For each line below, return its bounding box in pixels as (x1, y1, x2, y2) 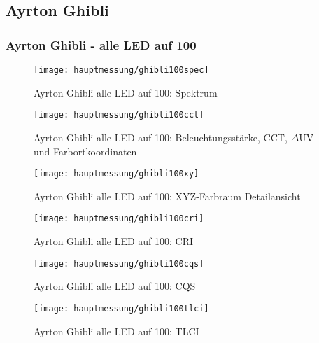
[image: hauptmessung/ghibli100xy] (34, 169, 199, 179)
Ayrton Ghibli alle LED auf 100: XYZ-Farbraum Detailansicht (34, 188, 301, 203)
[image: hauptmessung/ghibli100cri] (34, 213, 204, 224)
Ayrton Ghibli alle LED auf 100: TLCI (34, 323, 199, 338)
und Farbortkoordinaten (34, 143, 137, 158)
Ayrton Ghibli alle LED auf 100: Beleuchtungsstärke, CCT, (34, 129, 288, 144)
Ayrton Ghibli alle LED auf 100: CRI (34, 234, 194, 248)
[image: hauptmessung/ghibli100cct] (34, 110, 204, 120)
